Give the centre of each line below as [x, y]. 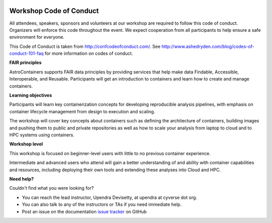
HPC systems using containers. [42, 135]
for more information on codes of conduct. [89, 53]
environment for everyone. [37, 37]
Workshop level [26, 144]
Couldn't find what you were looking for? [52, 188]
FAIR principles [25, 62]
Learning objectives [31, 95]
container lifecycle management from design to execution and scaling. [82, 111]
